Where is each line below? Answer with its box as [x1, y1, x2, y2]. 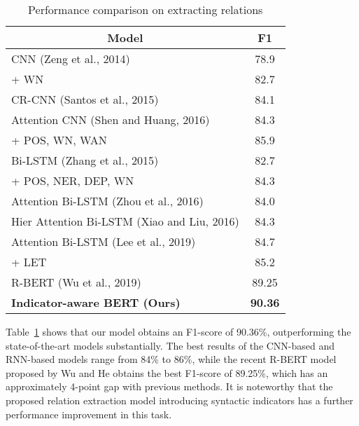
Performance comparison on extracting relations [28, 1, 263, 18]
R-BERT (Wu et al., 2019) [11, 274, 141, 290]
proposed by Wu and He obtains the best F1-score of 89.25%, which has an [6, 365, 328, 380]
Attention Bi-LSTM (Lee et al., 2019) [11, 233, 196, 249]
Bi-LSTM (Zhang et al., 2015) [11, 152, 159, 168]
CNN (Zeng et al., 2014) [11, 50, 130, 67]
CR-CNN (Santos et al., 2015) [11, 91, 159, 107]
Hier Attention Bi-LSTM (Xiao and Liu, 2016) [11, 213, 239, 229]
